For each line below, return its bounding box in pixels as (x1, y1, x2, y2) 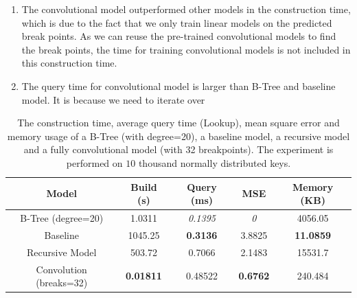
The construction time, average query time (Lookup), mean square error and (17, 115, 340, 130)
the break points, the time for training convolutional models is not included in (21, 42, 351, 56)
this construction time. (21, 56, 117, 70)
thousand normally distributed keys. (138, 155, 291, 170)
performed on (66, 155, 123, 170)
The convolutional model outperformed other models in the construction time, (21, 2, 351, 16)
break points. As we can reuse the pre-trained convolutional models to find (21, 29, 336, 43)
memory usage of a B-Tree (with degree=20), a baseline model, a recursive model (7, 128, 350, 143)
